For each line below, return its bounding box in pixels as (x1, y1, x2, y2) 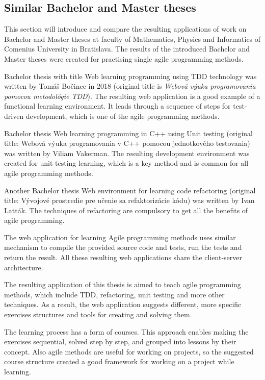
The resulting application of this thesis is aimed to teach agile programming (4, 279, 241, 290)
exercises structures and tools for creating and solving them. (4, 309, 192, 320)
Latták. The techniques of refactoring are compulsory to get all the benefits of (4, 205, 248, 215)
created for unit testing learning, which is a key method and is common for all (4, 158, 249, 168)
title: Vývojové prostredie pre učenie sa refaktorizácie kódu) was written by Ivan (4, 195, 255, 206)
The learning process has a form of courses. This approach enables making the (4, 326, 249, 337)
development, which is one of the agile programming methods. (25, 110, 220, 121)
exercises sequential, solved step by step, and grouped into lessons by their (4, 336, 236, 347)
